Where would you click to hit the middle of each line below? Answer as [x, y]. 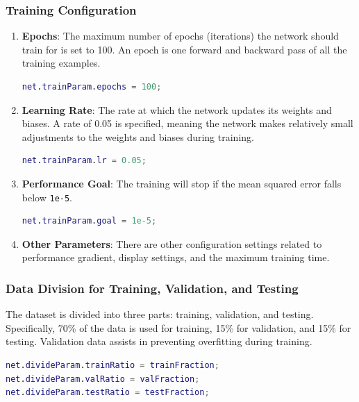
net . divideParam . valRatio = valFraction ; [103, 379]
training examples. [61, 63]
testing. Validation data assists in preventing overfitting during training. [159, 341]
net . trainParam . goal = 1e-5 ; [89, 221]
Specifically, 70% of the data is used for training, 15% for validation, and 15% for [178, 327]
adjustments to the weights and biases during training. [138, 136]
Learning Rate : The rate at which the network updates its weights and [177, 109]
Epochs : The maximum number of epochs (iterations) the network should [180, 36]
